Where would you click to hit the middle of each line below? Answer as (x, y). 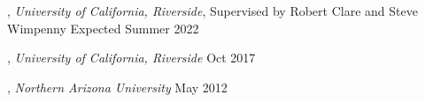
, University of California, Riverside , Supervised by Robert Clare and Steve (212, 11)
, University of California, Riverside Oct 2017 (131, 58)
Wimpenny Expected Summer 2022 (103, 28)
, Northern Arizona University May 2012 (117, 87)
